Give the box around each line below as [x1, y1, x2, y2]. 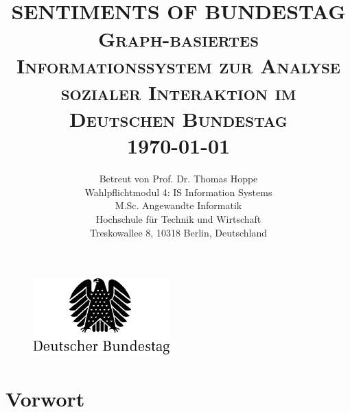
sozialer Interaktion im [60, 77, 296, 106]
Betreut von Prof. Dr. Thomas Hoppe [99, 171, 258, 186]
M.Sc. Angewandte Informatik [115, 198, 242, 213]
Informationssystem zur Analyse [16, 51, 340, 79]
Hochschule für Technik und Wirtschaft [95, 212, 261, 226]
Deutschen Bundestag [69, 105, 288, 133]
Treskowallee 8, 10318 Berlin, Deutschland [89, 225, 268, 239]
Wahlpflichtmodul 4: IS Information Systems [84, 184, 272, 199]
